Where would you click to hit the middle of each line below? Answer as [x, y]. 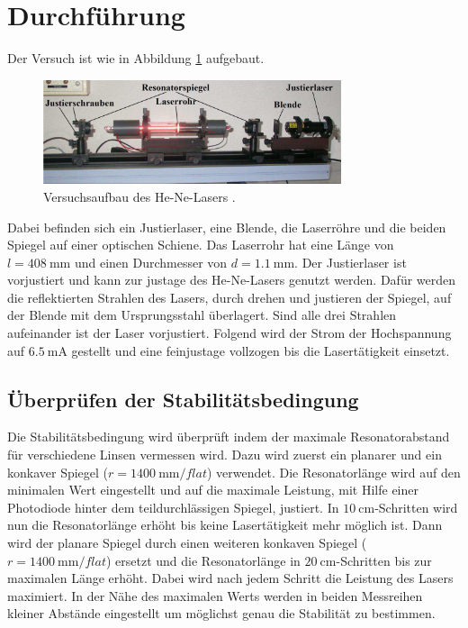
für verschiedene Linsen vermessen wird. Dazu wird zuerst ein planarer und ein [225, 455]
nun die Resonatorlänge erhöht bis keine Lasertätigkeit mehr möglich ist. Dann [225, 525]
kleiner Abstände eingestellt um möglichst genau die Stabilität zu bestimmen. [221, 613]
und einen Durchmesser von [151, 262]
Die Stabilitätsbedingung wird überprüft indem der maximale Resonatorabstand [229, 437]
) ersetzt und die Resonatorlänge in [203, 560]
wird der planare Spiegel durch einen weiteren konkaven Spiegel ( [187, 543]
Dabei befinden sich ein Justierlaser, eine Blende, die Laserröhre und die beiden [227, 227]
